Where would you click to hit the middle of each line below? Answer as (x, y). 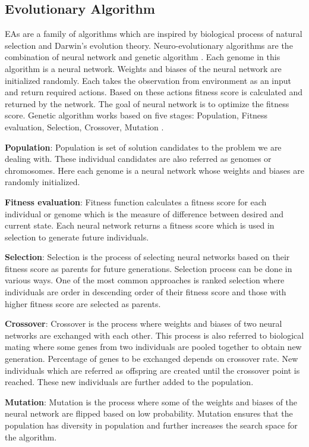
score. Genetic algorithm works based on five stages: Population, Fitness (136, 115)
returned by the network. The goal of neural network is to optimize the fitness (147, 103)
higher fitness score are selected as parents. (83, 303)
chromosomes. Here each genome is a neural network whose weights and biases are (154, 170)
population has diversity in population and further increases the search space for (151, 425)
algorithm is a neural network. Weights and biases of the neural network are (143, 68)
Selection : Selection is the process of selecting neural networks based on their (147, 257)
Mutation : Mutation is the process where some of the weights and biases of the (151, 401)
